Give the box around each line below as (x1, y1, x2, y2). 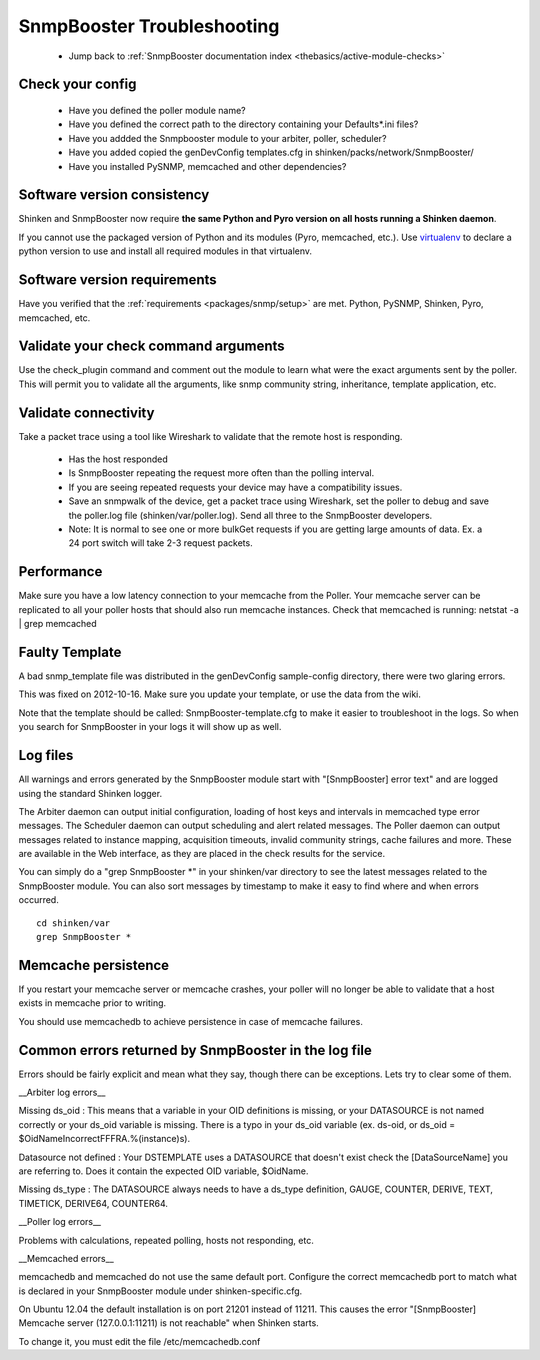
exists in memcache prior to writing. (18, 997, 167, 1009)
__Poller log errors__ (18, 1216, 102, 1228)
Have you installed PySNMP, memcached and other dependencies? (68, 160, 347, 172)
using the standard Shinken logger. (18, 787, 163, 799)
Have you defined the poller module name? (68, 104, 247, 116)
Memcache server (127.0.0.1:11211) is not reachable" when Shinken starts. (18, 1317, 319, 1329)
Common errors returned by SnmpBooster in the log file (18, 1041, 372, 1059)
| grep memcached (18, 618, 97, 630)
